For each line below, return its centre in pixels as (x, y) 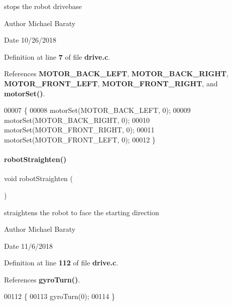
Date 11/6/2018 (29, 246)
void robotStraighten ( (39, 178)
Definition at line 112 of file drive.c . (61, 263)
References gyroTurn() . (42, 279)
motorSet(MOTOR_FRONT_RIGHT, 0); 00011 (79, 130)
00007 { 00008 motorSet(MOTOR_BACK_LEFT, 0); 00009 (97, 110)
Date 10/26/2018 (30, 40)
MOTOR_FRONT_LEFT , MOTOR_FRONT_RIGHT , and (111, 83)
